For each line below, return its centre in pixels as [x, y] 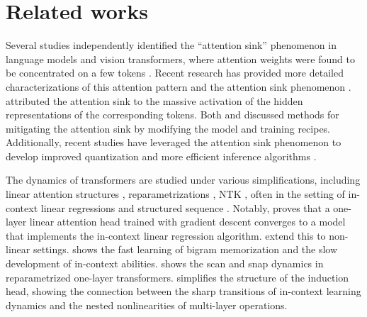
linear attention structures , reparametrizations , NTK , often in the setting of [175, 194]
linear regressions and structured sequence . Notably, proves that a [185, 207]
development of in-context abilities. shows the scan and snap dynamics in [165, 263]
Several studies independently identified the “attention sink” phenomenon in [171, 45]
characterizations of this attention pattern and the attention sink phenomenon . [179, 86]
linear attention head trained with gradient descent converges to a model [187, 222]
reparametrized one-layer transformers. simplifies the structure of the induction [177, 277]
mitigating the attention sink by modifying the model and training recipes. [168, 128]
